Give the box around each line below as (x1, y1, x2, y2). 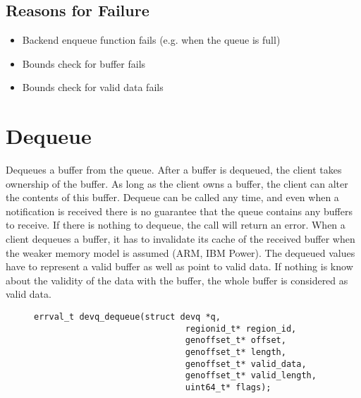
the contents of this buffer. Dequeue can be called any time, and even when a (6, 190, 339, 205)
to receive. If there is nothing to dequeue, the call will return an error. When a (6, 217, 345, 232)
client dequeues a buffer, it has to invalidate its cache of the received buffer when (6, 231, 355, 246)
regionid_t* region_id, (185, 323, 297, 334)
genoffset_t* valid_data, (185, 358, 307, 369)
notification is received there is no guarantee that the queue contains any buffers (6, 203, 353, 218)
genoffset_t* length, (185, 347, 286, 358)
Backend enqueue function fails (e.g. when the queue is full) (22, 32, 281, 47)
